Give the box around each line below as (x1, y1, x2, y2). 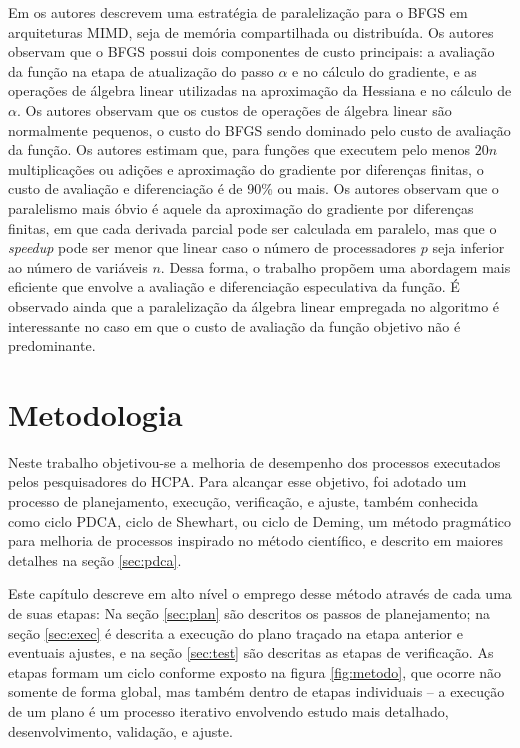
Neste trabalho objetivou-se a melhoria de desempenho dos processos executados (8, 451, 501, 472)
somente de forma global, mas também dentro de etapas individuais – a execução (8, 681, 505, 702)
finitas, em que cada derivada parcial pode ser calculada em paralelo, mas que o (8, 217, 497, 238)
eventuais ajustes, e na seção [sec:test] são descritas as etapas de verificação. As (8, 642, 494, 663)
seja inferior (432, 237, 505, 258)
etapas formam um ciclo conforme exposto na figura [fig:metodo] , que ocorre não (8, 661, 502, 682)
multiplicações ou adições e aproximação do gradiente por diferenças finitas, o (8, 158, 484, 179)
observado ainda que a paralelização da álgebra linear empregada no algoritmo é (8, 295, 500, 316)
